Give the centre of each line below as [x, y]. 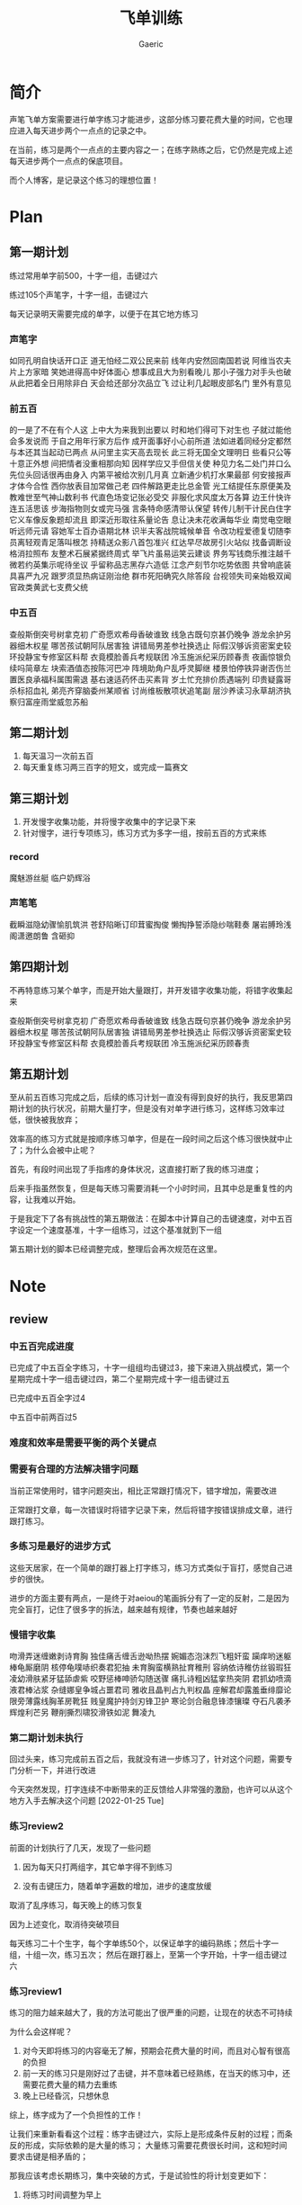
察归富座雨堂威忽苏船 [49, 702]
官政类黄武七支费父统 [49, 587]
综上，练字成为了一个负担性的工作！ [76, 2115]
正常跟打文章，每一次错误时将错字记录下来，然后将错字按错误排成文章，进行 [151, 1510]
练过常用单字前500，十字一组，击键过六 [84, 275]
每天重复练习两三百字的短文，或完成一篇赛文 [105, 767]
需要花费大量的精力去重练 [70, 2084]
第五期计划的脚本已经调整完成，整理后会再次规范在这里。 [115, 1249]
